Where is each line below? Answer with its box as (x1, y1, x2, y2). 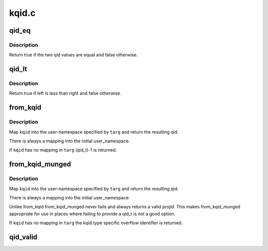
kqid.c (9, 7, 36, 18)
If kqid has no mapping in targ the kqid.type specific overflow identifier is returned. (9, 220, 183, 226)
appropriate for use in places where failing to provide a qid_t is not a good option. (9, 211, 176, 217)
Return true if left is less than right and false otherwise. (9, 90, 122, 96)
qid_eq (9, 26, 31, 35)
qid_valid (9, 233, 38, 241)
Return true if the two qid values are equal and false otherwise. (9, 52, 138, 58)
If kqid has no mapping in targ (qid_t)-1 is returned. (9, 147, 117, 153)
